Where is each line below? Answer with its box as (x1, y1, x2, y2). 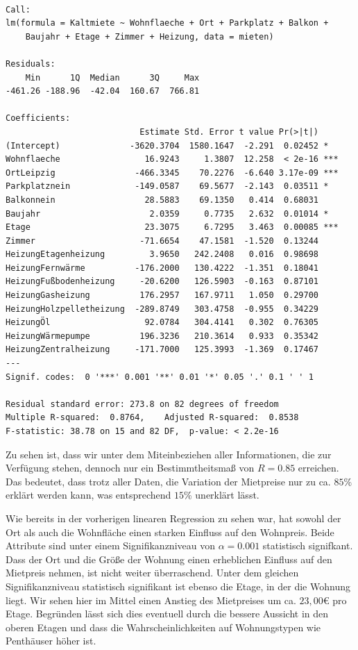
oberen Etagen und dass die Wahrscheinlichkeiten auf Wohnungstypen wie (6, 619, 321, 634)
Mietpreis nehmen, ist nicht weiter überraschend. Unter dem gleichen (6, 565, 299, 580)
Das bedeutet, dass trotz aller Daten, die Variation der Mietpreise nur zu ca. (6, 474, 331, 488)
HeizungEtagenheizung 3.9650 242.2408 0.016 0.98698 (6, 249, 319, 260)
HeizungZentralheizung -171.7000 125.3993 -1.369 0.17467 (6, 344, 319, 355)
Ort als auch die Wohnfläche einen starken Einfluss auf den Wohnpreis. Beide (6, 524, 334, 539)
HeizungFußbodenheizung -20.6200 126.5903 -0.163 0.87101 (6, 276, 319, 287)
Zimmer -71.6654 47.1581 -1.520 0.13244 (6, 235, 319, 246)
